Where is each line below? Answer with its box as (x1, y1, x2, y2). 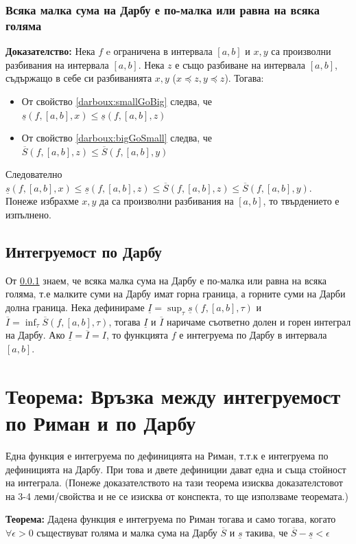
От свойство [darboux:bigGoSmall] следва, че (21, 131, 213, 145)
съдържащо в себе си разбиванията (5, 71, 152, 85)
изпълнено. (5, 207, 51, 222)
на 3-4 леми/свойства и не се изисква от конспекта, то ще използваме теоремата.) (5, 488, 348, 503)
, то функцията (106, 328, 169, 342)
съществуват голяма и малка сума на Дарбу (36, 525, 217, 539)
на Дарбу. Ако (5, 328, 65, 342)
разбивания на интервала (5, 57, 109, 71)
